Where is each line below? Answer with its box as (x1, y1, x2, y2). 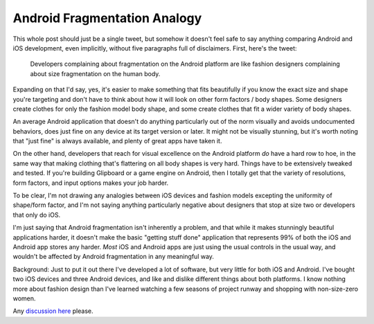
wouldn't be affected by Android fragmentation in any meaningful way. (12, 253, 215, 261)
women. (12, 294, 36, 303)
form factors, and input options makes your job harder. (12, 179, 169, 187)
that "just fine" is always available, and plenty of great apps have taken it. (12, 137, 222, 145)
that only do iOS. (12, 210, 61, 219)
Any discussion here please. (12, 307, 93, 315)
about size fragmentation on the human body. (30, 69, 161, 78)
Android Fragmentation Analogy (12, 10, 202, 26)
